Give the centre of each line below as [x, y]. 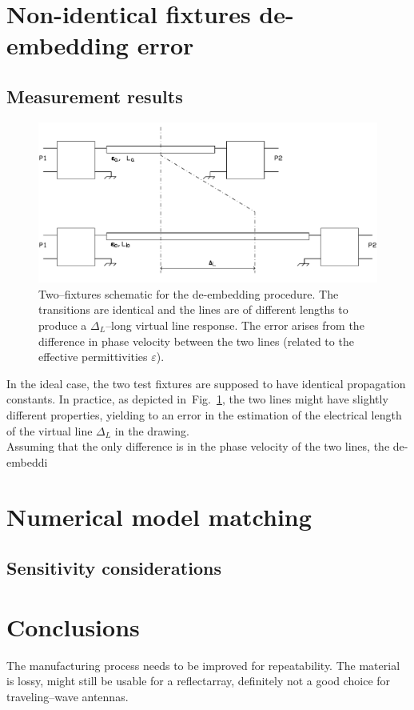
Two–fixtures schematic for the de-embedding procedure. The [189, 293]
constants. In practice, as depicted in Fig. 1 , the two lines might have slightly [197, 399]
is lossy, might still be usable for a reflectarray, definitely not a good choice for [199, 681]
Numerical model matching [159, 517]
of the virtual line [50, 430]
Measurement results [95, 96]
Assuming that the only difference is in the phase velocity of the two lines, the [198, 446]
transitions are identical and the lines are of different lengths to [193, 309]
